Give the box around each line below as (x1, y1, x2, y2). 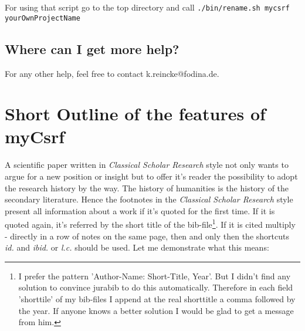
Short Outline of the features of (5, 102, 266, 126)
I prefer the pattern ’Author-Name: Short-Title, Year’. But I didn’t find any (18, 269, 291, 282)
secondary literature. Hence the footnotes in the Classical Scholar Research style (5, 193, 293, 205)
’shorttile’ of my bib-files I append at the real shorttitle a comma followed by (18, 293, 296, 305)
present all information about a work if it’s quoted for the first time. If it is (5, 204, 275, 217)
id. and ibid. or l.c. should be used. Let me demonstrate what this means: (5, 241, 269, 254)
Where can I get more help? (5, 39, 179, 58)
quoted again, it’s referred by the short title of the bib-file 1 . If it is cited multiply (5, 217, 296, 231)
